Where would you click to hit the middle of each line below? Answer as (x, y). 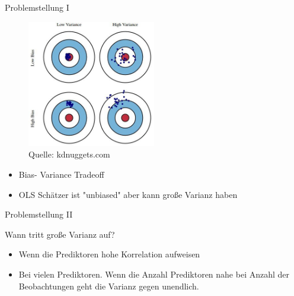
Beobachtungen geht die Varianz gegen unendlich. (109, 286)
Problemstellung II (39, 214)
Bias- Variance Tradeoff (61, 174)
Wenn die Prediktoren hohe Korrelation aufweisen (109, 254)
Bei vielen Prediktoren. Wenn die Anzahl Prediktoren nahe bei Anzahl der (154, 274)
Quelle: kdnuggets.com (69, 154)
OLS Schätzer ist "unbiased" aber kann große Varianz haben (128, 194)
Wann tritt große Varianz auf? (60, 234)
